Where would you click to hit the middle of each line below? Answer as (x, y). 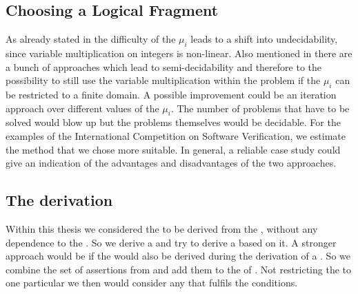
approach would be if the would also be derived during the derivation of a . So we (178, 256)
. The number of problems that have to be (260, 108)
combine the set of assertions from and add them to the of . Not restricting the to (179, 269)
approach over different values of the (82, 108)
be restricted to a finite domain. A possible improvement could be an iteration (171, 94)
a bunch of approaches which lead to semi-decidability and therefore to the (163, 66)
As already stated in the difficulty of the (91, 39)
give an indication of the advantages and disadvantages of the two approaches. (171, 163)
